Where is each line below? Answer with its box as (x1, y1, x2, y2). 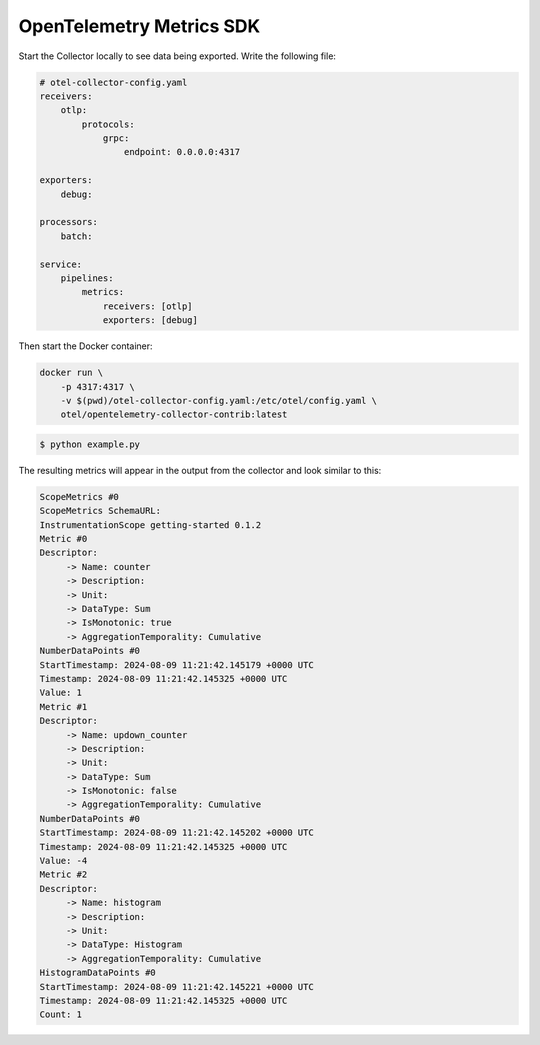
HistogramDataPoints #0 (39, 967, 157, 979)
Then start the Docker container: (18, 340, 154, 352)
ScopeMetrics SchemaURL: (39, 505, 162, 517)
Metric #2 (39, 869, 88, 880)
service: (39, 258, 83, 270)
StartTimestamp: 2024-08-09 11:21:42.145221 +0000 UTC (39, 981, 314, 992)
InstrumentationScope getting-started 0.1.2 (39, 519, 262, 530)
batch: (60, 230, 93, 242)
